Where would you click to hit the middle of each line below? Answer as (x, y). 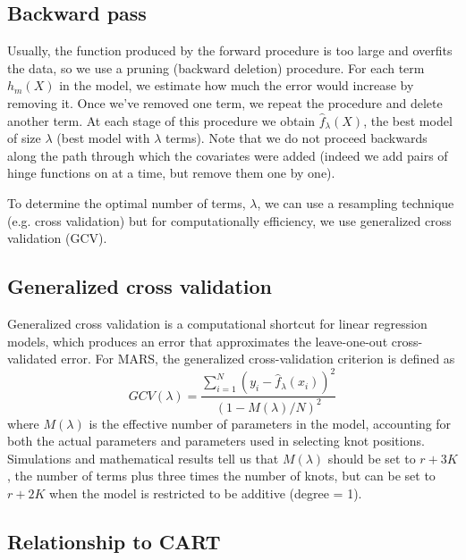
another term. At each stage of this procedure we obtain (161, 120)
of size (24, 138)
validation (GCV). (57, 238)
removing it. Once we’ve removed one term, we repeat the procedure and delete (225, 102)
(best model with (103, 138)
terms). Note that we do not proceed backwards (297, 138)
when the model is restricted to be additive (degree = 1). (206, 493)
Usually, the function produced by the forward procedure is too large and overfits (230, 50)
